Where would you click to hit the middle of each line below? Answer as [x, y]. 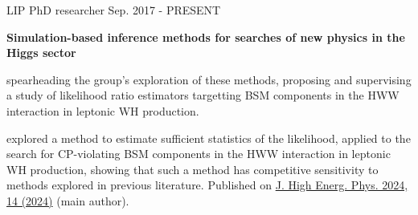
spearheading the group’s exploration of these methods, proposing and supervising [209, 79]
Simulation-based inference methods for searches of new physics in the [206, 37]
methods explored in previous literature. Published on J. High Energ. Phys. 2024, [207, 185]
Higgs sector [41, 53]
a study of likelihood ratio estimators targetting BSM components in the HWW [203, 95]
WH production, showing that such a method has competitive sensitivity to [193, 169]
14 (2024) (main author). [68, 200]
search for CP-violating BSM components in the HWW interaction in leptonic [199, 154]
